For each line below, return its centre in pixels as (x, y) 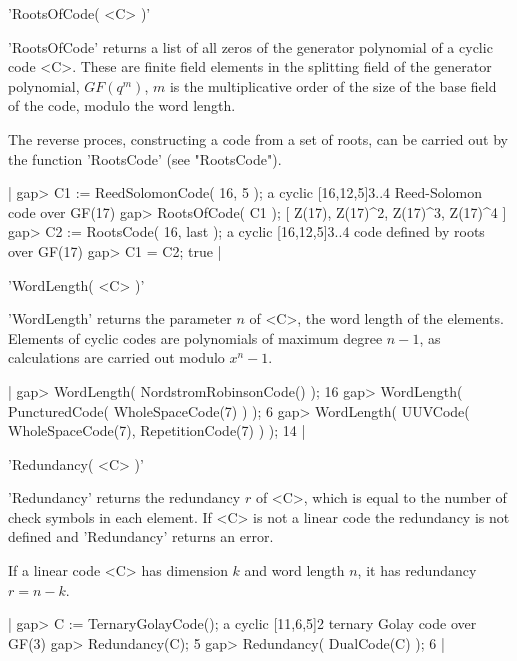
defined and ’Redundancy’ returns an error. (141, 536)
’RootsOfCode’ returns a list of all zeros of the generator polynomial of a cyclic (250, 46)
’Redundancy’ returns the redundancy (124, 497)
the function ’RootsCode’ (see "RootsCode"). (145, 158)
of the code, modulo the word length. (122, 105)
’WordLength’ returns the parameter (120, 318)
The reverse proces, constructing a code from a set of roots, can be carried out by (258, 138)
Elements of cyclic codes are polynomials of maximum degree (195, 337)
